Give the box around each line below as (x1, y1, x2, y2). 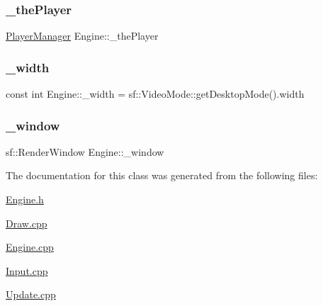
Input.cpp (6, 263, 48, 278)
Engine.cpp (6, 239, 54, 254)
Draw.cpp (6, 215, 47, 230)
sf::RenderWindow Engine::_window (6, 144, 164, 159)
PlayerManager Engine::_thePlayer (6, 28, 159, 43)
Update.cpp (6, 287, 56, 302)
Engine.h (6, 192, 44, 207)
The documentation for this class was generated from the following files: (6, 168, 318, 183)
